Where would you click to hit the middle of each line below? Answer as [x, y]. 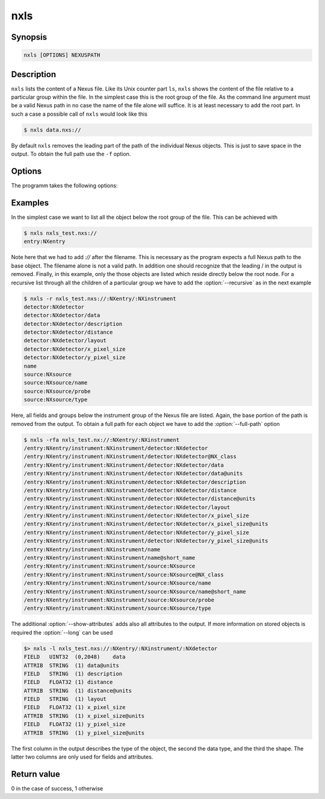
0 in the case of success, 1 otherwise [57, 788]
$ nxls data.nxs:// [52, 130]
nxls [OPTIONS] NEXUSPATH [62, 55]
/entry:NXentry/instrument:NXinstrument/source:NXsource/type [117, 608]
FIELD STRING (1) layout [65, 699]
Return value [36, 774]
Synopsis [29, 37]
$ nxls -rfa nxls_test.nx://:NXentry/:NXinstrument [102, 440]
